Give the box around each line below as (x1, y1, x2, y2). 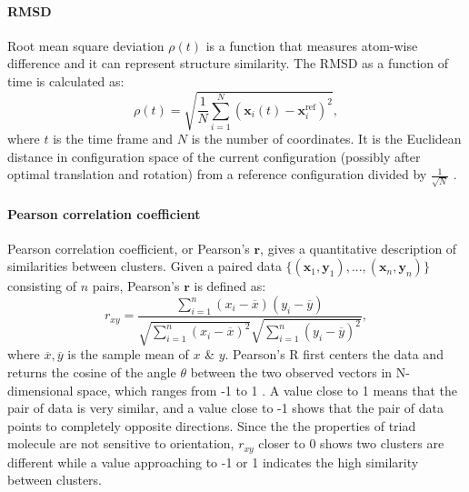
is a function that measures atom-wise (205, 35, 418, 55)
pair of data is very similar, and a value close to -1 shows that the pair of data (7, 398, 444, 417)
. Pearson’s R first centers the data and (225, 345, 444, 364)
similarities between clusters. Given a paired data (7, 256, 282, 276)
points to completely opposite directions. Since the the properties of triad (7, 416, 416, 435)
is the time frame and (53, 129, 174, 148)
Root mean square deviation (7, 35, 165, 55)
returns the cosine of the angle (7, 363, 176, 382)
